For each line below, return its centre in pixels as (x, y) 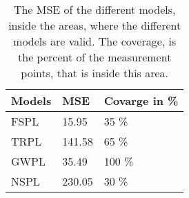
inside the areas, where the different (95, 25)
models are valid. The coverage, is (95, 41)
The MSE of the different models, (94, 9)
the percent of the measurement (95, 57)
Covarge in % (141, 100)
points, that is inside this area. (95, 73)
